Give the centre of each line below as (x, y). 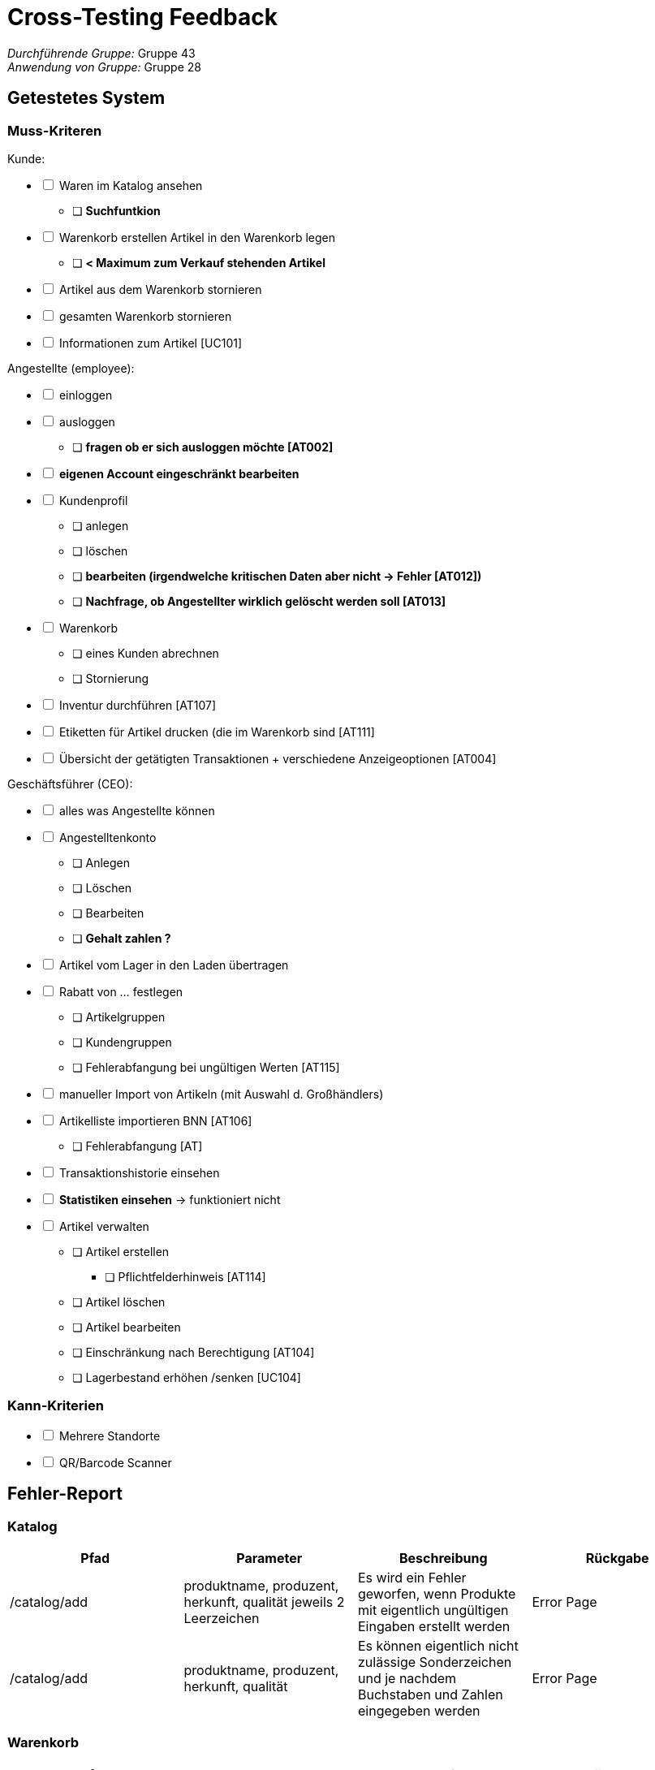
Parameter (269, 1558)
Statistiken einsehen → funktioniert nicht (170, 1199)
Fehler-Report (65, 1494)
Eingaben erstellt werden (434, 1626)
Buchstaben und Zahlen (431, 1694)
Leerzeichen (222, 1618)
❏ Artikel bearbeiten (127, 1327)
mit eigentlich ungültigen (433, 1610)
